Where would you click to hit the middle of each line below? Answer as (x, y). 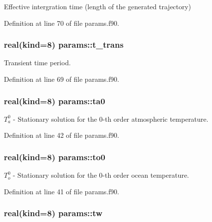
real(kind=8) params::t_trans (64, 45)
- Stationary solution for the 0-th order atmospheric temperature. (111, 119)
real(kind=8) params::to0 (55, 157)
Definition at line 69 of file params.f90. (62, 79)
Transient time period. (38, 63)
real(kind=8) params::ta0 (55, 101)
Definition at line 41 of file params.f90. (62, 191)
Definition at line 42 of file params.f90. (62, 135)
